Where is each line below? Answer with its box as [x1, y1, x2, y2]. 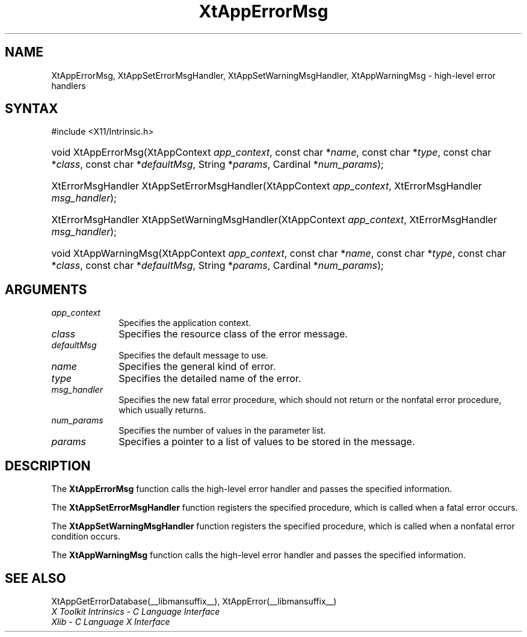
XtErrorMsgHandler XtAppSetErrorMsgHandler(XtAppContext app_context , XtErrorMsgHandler [51, 180, 482, 192]
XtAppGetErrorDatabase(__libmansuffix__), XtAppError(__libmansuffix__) [51, 595, 337, 606]
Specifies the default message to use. [119, 350, 268, 361]
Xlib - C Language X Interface [51, 616, 170, 627]
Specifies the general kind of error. [119, 360, 276, 373]
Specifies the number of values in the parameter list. [119, 425, 326, 436]
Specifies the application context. [119, 318, 251, 328]
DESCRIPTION [5, 458, 91, 473]
